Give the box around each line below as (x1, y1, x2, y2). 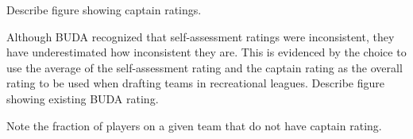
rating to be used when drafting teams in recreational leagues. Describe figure (6, 75, 384, 91)
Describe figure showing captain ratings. (6, 2, 202, 17)
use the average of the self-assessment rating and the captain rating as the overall (6, 59, 403, 75)
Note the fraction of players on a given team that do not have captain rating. (6, 117, 382, 133)
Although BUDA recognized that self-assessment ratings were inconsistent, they (6, 28, 395, 44)
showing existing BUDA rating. (6, 90, 159, 106)
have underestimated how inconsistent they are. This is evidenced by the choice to (6, 44, 407, 60)
